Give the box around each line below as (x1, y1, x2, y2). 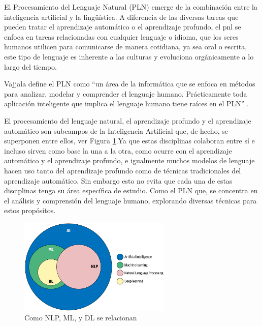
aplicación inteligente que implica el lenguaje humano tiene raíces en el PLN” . (4, 98, 249, 109)
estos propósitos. (4, 205, 56, 216)
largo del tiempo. (4, 61, 57, 72)
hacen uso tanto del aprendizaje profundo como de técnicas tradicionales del (4, 165, 241, 175)
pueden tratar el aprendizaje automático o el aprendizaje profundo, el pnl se (4, 21, 241, 32)
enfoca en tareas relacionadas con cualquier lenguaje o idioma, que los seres (4, 31, 239, 42)
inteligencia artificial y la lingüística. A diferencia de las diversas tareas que (4, 11, 239, 22)
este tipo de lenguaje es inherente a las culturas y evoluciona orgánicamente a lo (4, 51, 254, 62)
